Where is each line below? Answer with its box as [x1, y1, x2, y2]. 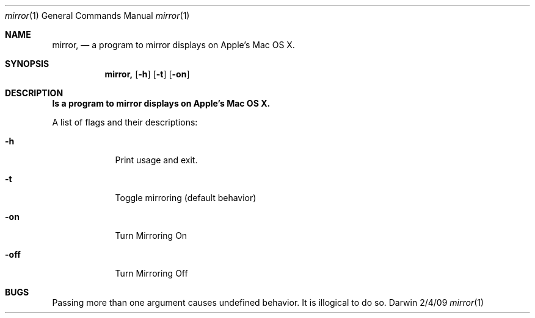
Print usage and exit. [115, 155, 198, 165]
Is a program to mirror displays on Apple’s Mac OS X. [52, 98, 271, 108]
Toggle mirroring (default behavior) [115, 193, 257, 203]
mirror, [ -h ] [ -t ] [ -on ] [104, 69, 190, 79]
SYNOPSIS [5, 58, 49, 69]
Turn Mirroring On [115, 230, 187, 241]
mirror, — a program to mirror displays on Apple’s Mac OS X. [52, 40, 295, 50]
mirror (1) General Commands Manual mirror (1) [5, 10, 190, 21]
